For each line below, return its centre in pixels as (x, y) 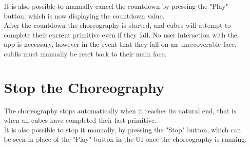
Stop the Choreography (84, 87)
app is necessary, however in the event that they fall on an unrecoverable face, (120, 44)
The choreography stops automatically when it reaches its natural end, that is (120, 110)
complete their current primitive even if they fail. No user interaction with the (121, 34)
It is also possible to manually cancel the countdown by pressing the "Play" (116, 6)
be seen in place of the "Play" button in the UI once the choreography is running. (125, 139)
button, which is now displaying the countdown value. (84, 15)
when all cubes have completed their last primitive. (80, 120)
